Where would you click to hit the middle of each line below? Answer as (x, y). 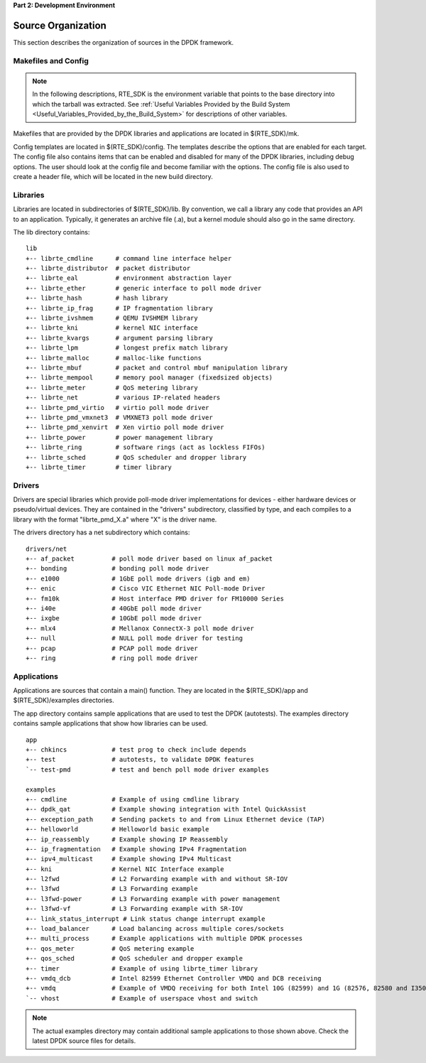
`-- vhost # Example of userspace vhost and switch (142, 998)
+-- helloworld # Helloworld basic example (118, 829)
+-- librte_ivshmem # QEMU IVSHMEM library (112, 318)
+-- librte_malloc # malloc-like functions (114, 358)
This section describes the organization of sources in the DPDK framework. (124, 42)
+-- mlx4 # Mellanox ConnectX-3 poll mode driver (140, 628)
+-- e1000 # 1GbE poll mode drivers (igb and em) (138, 578)
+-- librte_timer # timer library (99, 467)
